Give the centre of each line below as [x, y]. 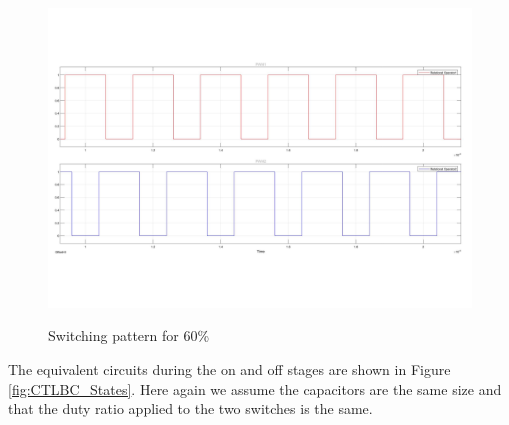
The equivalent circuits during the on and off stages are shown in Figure [229, 368]
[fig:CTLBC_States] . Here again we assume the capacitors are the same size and [255, 388]
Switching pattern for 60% [129, 335]
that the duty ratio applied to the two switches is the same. [190, 408]
